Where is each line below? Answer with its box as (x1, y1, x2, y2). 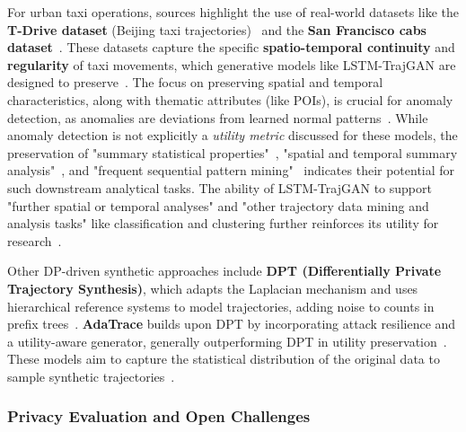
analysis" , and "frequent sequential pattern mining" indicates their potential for (7, 161, 455, 180)
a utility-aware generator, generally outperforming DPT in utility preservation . (7, 331, 447, 350)
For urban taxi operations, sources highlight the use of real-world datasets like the (7, 3, 459, 21)
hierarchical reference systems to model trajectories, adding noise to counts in (7, 296, 435, 315)
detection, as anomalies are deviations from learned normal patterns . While (7, 108, 428, 127)
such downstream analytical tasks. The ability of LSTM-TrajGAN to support (7, 178, 432, 197)
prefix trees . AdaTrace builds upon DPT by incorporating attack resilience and (7, 314, 456, 333)
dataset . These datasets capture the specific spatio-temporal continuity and (7, 38, 455, 57)
